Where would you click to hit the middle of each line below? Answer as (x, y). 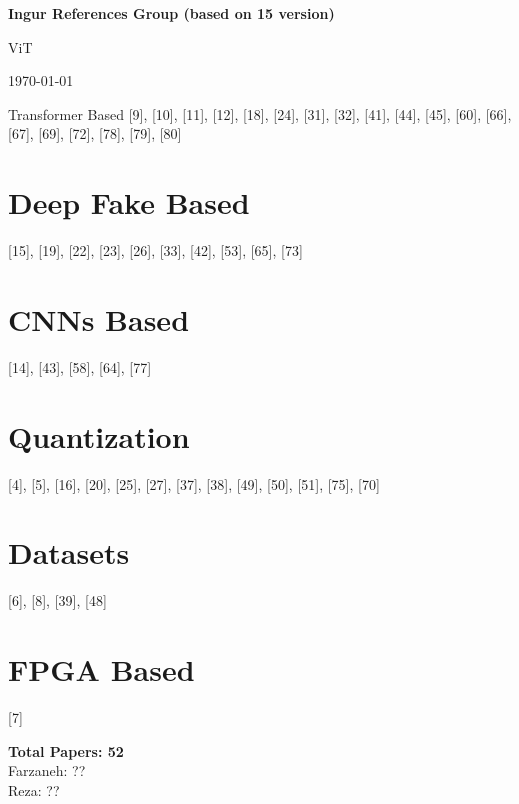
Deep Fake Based (129, 202)
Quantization (99, 435)
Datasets (69, 552)
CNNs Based (99, 318)
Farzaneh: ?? (47, 770)
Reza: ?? (34, 789)
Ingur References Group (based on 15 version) (171, 13)
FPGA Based (101, 669)
